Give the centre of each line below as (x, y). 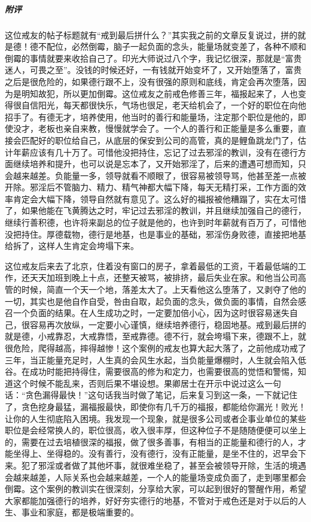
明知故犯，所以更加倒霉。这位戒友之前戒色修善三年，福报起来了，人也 (159, 93)
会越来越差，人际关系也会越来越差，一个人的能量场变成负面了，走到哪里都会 (155, 477)
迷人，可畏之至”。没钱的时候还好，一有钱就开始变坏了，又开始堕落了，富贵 (153, 70)
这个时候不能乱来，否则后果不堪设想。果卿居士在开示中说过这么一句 (147, 383)
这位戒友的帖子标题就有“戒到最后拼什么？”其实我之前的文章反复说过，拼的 (151, 34)
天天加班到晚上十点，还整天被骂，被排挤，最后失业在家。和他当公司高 (168, 277)
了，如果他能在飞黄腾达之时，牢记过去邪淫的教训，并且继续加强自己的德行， (155, 210)
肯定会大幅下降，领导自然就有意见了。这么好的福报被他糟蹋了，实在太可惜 (159, 198)
